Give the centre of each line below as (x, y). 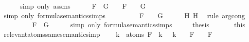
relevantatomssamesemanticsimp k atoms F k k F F (108, 34)
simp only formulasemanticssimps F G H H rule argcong (124, 15)
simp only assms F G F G (83, 6)
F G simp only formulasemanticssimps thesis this (139, 25)
